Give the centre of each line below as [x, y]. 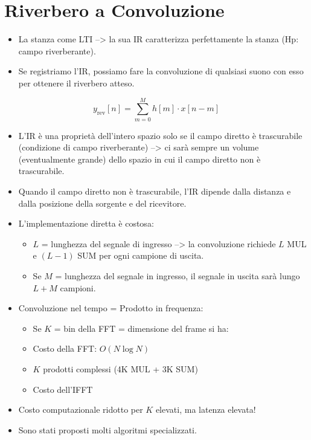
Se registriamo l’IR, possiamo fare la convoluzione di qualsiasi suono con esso [161, 71]
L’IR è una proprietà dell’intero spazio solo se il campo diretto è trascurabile [160, 135]
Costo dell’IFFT [63, 389]
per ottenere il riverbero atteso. [76, 82]
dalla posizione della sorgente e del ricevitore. [102, 203]
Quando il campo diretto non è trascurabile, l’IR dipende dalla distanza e [155, 191]
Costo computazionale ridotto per [81, 409]
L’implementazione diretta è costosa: [86, 223]
